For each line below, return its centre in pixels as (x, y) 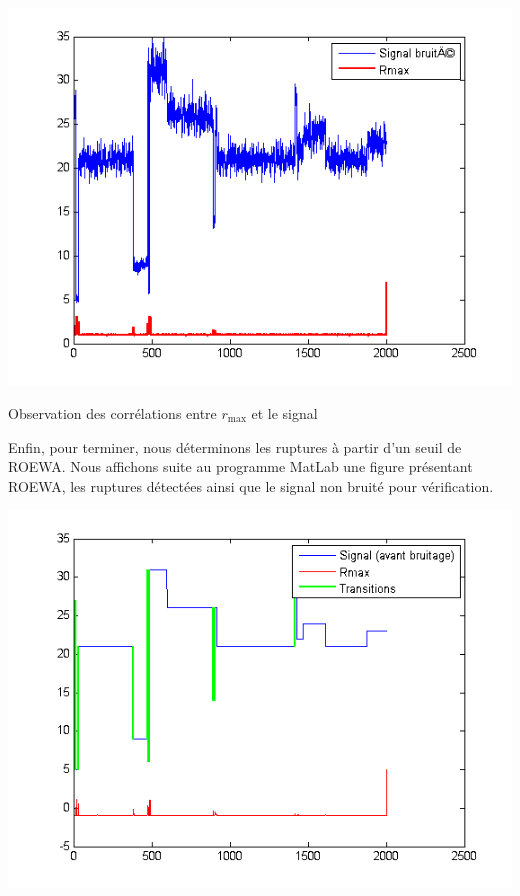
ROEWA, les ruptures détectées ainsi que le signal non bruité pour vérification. (251, 485)
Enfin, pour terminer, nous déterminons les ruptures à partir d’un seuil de (235, 446)
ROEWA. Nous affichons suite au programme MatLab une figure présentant (240, 466)
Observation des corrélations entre (112, 412)
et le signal (284, 412)
